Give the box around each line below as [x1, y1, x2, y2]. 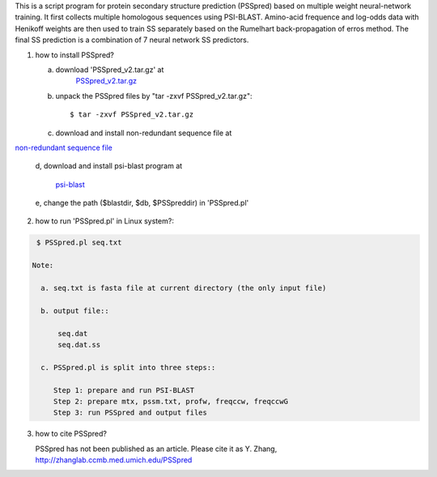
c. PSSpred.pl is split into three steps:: [40, 363, 216, 372]
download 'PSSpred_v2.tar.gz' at [55, 65, 164, 75]
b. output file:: [40, 306, 109, 315]
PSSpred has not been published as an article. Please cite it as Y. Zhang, [35, 444, 278, 454]
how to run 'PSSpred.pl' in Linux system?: [35, 216, 174, 226]
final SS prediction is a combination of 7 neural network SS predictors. [15, 35, 249, 45]
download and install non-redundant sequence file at [55, 128, 232, 138]
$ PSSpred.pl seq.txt [36, 238, 122, 247]
